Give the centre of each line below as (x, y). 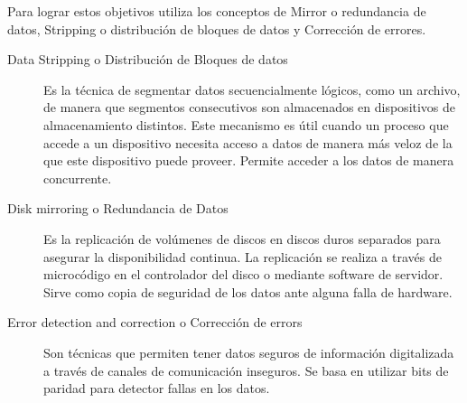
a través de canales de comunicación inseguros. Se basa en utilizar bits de (246, 370)
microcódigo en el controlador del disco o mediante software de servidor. (243, 274)
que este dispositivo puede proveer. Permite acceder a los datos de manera (249, 160)
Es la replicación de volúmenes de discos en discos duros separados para (242, 238)
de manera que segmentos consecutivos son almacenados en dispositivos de (250, 107)
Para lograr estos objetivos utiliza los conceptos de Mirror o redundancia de (217, 11)
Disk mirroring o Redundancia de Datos (118, 208)
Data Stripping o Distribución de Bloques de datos (148, 59)
